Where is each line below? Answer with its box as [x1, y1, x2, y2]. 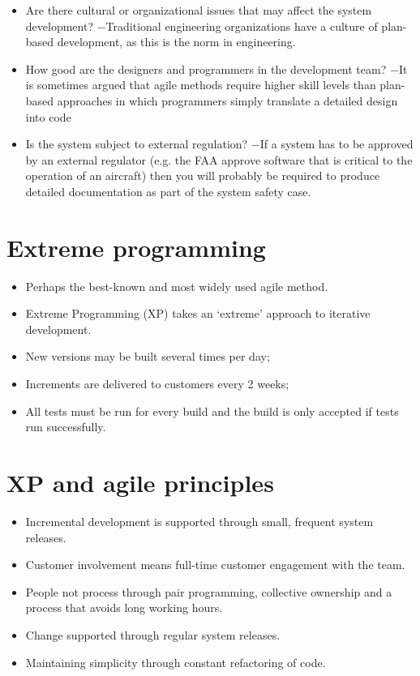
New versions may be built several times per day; [25, 348, 270, 365]
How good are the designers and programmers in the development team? [25, 60, 387, 77]
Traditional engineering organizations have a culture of [105, 17, 378, 34]
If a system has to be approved [259, 135, 414, 152]
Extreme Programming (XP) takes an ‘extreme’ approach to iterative [25, 305, 371, 322]
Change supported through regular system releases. [25, 626, 281, 643]
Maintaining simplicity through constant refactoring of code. [25, 653, 326, 670]
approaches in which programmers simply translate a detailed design [57, 92, 398, 109]
